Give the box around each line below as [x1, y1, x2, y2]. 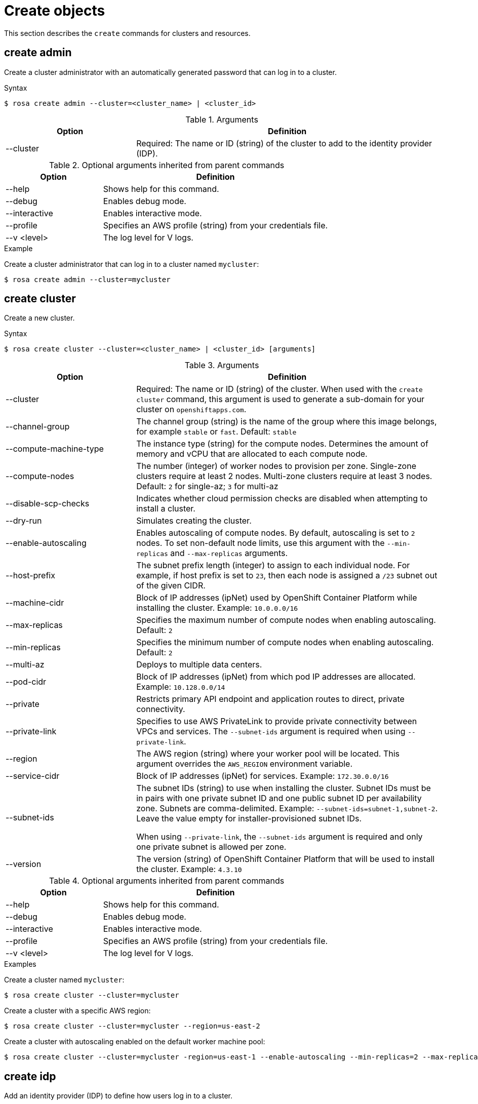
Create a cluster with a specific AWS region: [4, 1006, 151, 1015]
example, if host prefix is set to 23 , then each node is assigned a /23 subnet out [136, 570, 437, 581]
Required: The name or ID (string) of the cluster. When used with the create [136, 384, 423, 395]
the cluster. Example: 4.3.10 [136, 864, 242, 875]
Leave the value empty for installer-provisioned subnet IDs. [136, 813, 362, 824]
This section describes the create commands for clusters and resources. [4, 28, 251, 37]
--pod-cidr [6, 677, 47, 687]
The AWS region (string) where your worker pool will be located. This [136, 748, 400, 759]
